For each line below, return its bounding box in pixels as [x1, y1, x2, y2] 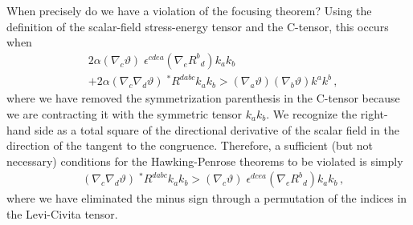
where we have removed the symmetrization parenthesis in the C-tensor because [6, 90, 400, 106]
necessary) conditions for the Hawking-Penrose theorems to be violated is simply [6, 152, 403, 169]
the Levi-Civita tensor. [6, 205, 118, 222]
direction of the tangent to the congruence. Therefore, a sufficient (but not [6, 137, 374, 154]
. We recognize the [266, 105, 358, 122]
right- [360, 105, 388, 122]
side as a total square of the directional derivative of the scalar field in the [35, 121, 399, 138]
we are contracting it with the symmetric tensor [6, 105, 243, 122]
